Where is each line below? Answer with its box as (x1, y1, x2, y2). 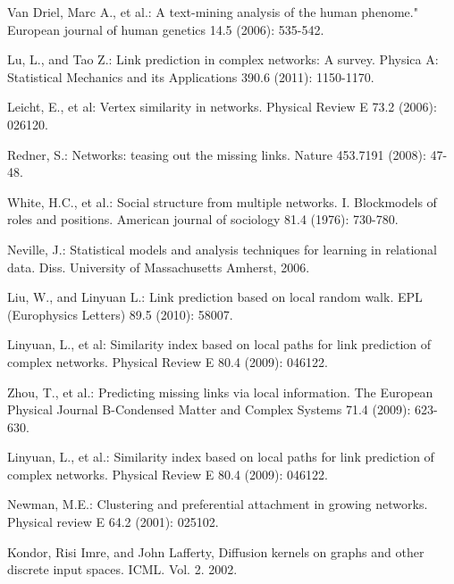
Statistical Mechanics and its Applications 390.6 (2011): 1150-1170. (7, 67, 374, 86)
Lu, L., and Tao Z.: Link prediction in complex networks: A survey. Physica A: (7, 50, 439, 69)
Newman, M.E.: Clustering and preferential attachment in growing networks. (7, 495, 428, 513)
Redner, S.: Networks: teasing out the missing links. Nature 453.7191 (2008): (7, 145, 426, 163)
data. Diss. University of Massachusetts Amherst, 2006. (7, 257, 310, 276)
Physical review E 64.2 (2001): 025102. (7, 513, 219, 531)
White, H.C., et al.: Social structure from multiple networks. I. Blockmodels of (7, 192, 437, 211)
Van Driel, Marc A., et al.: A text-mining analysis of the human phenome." (7, 3, 418, 21)
